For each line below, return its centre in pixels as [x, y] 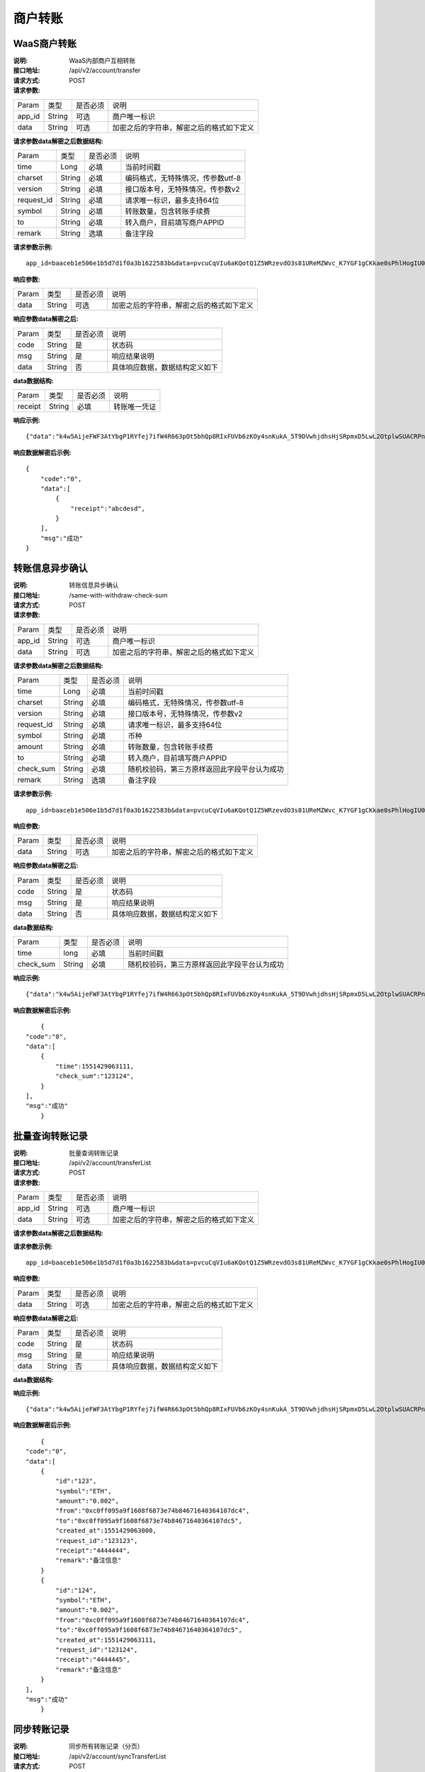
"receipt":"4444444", [93, 1551]
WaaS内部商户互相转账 [102, 61]
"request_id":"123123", [97, 1541]
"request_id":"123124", [97, 1649]
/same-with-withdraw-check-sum [118, 595]
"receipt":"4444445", [93, 1660]
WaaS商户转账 [45, 44]
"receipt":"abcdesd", [108, 508]
